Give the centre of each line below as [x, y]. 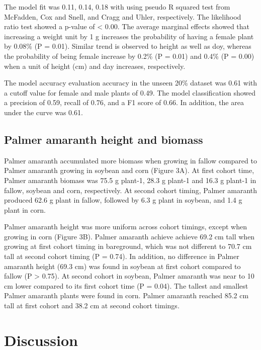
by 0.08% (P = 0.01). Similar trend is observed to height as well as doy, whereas [128, 46]
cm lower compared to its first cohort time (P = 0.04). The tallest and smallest [126, 285]
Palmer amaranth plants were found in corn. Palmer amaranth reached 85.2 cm [126, 295]
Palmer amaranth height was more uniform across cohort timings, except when [125, 227]
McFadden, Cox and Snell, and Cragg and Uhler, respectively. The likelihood [123, 16]
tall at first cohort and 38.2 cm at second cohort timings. [92, 305]
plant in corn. [25, 209]
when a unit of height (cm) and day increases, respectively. [95, 66]
